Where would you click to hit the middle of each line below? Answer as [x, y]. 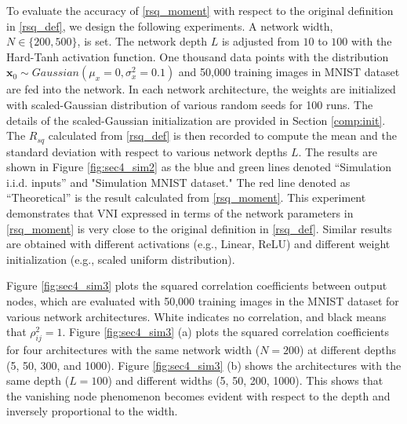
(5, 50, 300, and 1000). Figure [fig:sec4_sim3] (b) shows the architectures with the [204, 365]
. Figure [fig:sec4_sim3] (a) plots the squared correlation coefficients [225, 332]
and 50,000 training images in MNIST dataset [289, 72]
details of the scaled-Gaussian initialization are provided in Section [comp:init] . [196, 120]
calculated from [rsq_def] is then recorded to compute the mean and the [222, 135]
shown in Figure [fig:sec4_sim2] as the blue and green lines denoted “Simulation [199, 167]
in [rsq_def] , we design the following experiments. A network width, [170, 26]
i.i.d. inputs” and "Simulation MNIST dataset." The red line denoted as [178, 182]
